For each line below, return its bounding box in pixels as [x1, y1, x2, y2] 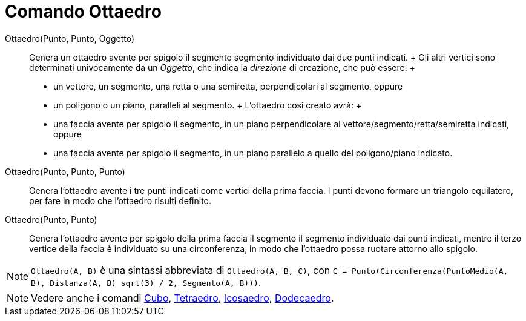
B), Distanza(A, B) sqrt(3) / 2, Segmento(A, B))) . [31, 276, 261, 288]
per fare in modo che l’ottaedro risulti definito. [29, 195, 212, 206]
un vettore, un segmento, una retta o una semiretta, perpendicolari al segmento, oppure [53, 81, 403, 91]
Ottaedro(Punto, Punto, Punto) [5, 166, 125, 177]
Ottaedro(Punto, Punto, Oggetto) [5, 33, 135, 44]
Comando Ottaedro [5, 1, 162, 22]
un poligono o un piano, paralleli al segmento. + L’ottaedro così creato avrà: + [53, 99, 362, 110]
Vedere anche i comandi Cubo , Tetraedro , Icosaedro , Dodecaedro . [31, 291, 334, 304]
